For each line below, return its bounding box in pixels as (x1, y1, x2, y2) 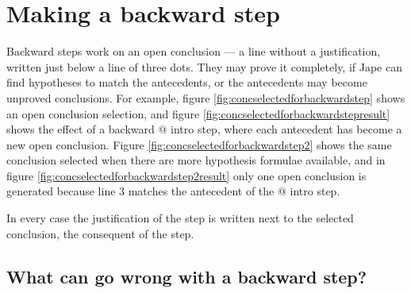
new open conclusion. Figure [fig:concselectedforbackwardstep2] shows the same (6, 136, 392, 152)
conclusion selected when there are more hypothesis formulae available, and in (6, 152, 386, 168)
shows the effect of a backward (6, 121, 155, 137)
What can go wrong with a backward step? (6, 264, 367, 288)
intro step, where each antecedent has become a (171, 121, 402, 137)
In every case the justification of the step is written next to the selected (6, 210, 354, 226)
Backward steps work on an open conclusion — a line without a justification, (6, 43, 381, 60)
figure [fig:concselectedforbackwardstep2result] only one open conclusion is (6, 167, 367, 183)
